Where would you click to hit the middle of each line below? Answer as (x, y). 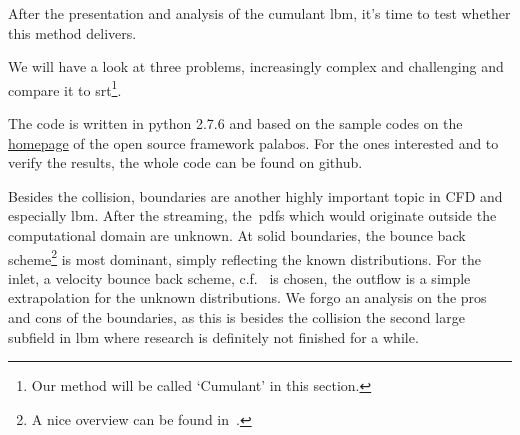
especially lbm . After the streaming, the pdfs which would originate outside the (252, 215)
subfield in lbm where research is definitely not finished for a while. (213, 336)
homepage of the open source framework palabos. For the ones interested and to (253, 142)
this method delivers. (72, 32)
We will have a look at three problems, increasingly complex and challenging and (256, 66)
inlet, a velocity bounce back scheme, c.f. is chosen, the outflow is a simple (239, 277)
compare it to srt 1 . (65, 88)
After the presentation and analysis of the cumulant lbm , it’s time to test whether (259, 13)
